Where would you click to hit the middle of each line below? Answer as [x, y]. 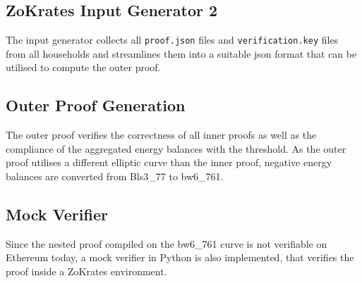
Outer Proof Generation [96, 105]
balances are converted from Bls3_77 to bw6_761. [115, 176]
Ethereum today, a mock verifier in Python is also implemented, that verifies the [180, 257]
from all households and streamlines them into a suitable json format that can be [181, 53]
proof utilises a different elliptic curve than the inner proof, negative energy [169, 162]
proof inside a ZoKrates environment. [86, 271]
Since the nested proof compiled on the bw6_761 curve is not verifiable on [167, 243]
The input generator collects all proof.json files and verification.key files [172, 40]
